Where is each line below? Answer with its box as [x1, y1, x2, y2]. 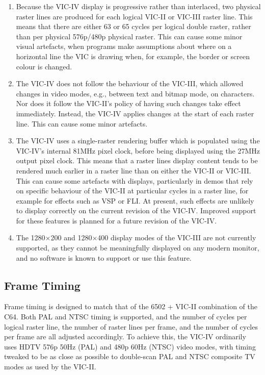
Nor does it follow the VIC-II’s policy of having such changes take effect [16, 98, 241, 109]
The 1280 [16, 232, 45, 243]
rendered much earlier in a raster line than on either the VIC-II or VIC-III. [16, 165, 251, 176]
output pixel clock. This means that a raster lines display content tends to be [16, 155, 258, 166]
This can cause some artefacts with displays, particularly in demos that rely [16, 175, 253, 186]
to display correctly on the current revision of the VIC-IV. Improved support [16, 205, 256, 216]
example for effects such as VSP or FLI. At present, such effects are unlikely [16, 195, 254, 206]
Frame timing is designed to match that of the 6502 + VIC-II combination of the [4, 301, 257, 312]
